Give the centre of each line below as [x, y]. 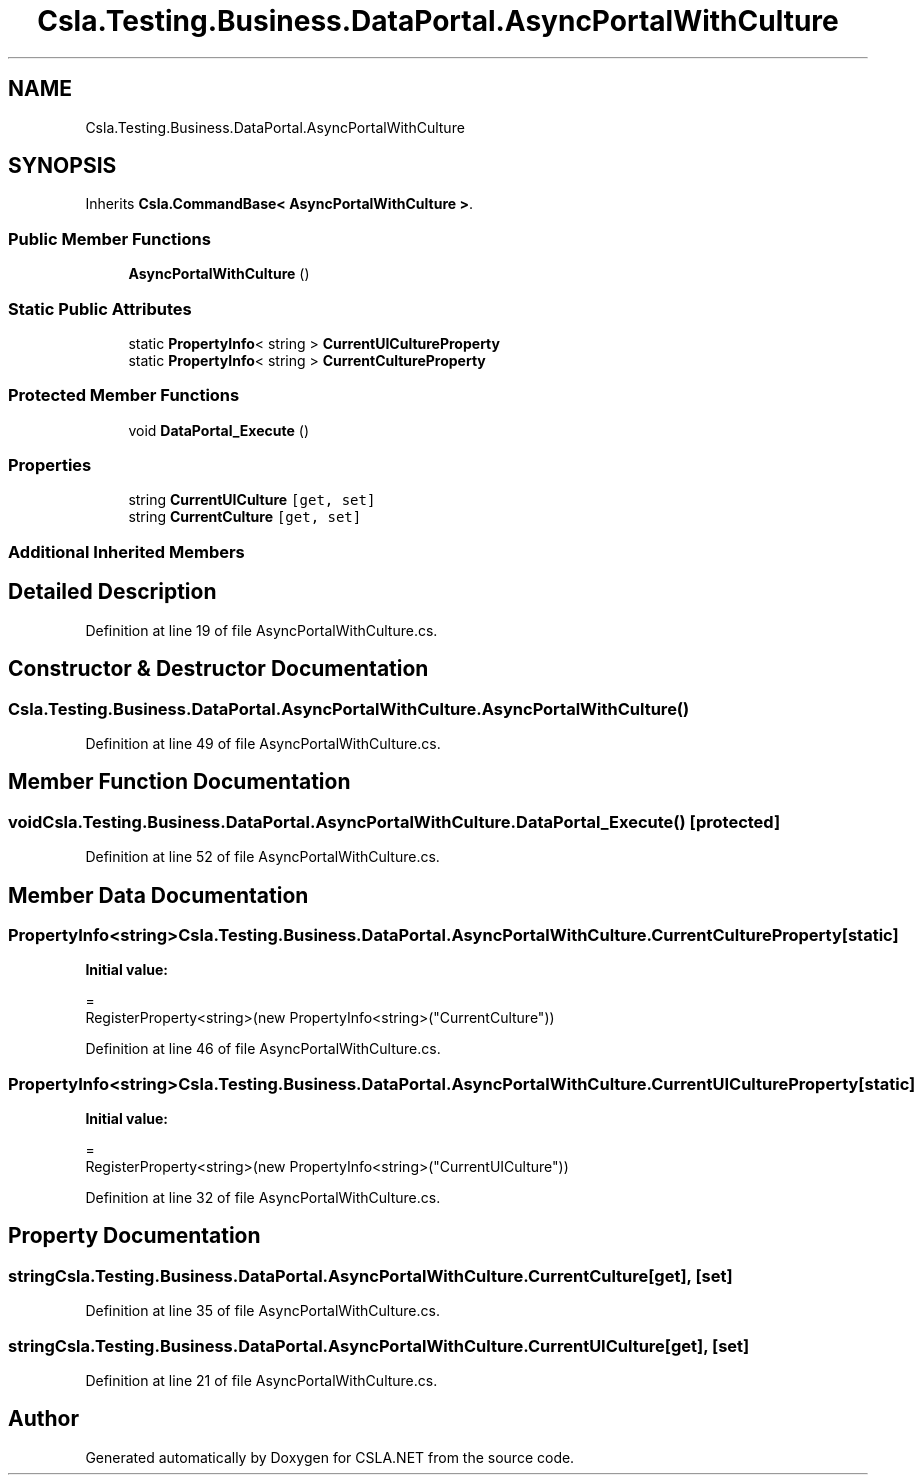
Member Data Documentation [158, 895]
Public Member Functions [109, 238]
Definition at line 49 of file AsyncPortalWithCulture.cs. [263, 743]
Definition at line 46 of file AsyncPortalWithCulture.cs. [263, 1049]
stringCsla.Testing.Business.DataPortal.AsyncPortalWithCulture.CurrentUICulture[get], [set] [379, 1345]
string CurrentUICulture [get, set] [252, 500]
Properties [50, 465]
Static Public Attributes [100, 308]
